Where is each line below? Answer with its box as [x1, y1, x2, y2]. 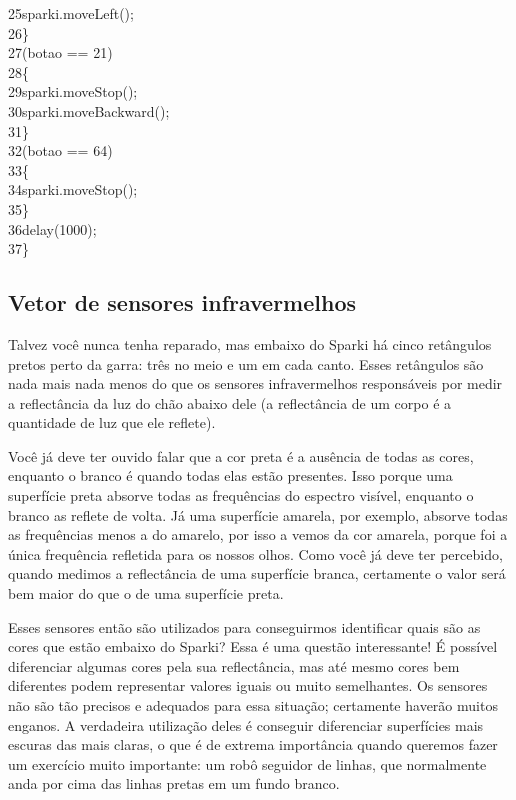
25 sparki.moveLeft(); [8, 3, 134, 23]
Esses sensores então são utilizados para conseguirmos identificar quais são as [8, 616, 481, 637]
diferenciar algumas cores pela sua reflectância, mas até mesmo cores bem [8, 655, 460, 676]
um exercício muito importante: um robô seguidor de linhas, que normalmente [8, 753, 487, 774]
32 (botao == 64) [8, 140, 113, 161]
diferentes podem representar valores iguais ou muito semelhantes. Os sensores [8, 675, 488, 696]
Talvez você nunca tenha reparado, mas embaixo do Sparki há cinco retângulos [8, 333, 492, 354]
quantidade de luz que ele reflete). [8, 412, 216, 433]
